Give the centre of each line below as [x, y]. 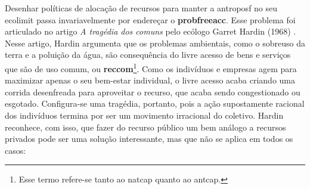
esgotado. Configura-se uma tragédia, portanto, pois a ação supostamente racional [155, 103]
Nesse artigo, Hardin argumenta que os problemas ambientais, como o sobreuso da [155, 43]
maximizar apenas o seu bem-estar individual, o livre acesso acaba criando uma [150, 80]
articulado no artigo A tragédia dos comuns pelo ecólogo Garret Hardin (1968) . [151, 31]
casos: [15, 150]
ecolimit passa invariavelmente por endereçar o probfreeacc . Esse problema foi [150, 19]
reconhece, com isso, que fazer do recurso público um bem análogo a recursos [145, 127]
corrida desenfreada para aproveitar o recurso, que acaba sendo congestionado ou [153, 92]
